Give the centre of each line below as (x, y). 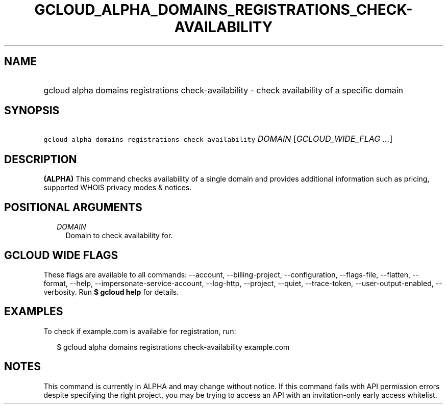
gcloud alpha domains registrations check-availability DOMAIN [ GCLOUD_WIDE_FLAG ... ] (218, 139)
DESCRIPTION (41, 159)
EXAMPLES (34, 312)
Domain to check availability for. (119, 236)
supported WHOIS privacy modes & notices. (118, 188)
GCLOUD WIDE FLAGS (61, 255)
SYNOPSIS (32, 111)
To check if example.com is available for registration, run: (140, 331)
